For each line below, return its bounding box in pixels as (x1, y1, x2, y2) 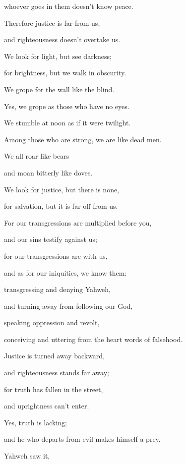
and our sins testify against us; (4, 234, 97, 244)
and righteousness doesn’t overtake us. (4, 34, 121, 45)
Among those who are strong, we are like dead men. (4, 134, 162, 144)
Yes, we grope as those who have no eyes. (4, 101, 129, 111)
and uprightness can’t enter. (4, 401, 89, 411)
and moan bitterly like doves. (4, 167, 93, 177)
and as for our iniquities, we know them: (4, 267, 127, 278)
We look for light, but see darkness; (4, 51, 112, 61)
